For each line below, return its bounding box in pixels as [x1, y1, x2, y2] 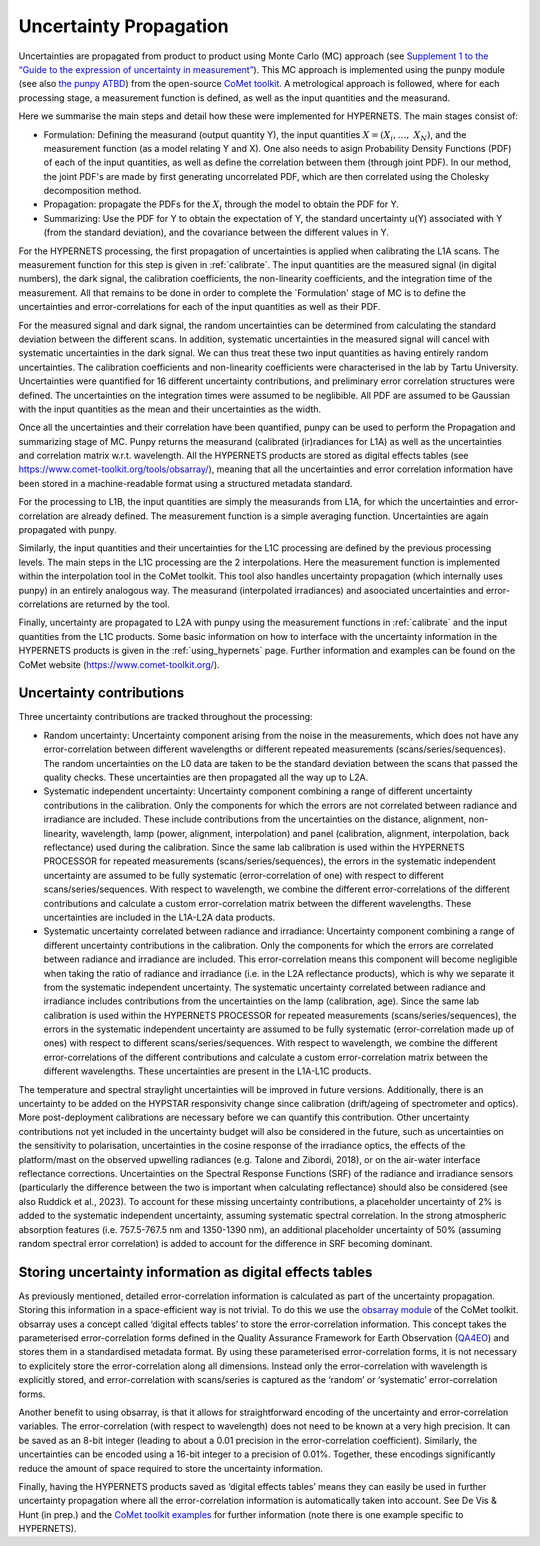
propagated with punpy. [18, 524, 117, 536]
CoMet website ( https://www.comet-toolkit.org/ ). [18, 658, 220, 670]
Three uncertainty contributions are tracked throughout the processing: [18, 711, 314, 723]
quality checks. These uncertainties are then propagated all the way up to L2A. [43, 771, 369, 784]
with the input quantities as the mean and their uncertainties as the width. [18, 403, 322, 415]
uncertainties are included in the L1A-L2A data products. [43, 911, 276, 923]
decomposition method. [43, 185, 142, 197]
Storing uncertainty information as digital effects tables [18, 1263, 373, 1280]
